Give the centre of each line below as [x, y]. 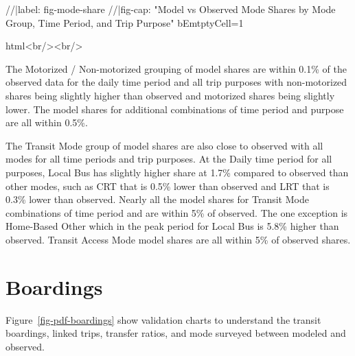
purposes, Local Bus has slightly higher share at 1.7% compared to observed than [177, 172]
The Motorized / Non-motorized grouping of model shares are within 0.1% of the [176, 68]
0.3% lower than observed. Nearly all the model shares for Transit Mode [157, 199]
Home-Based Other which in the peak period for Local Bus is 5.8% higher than [172, 226]
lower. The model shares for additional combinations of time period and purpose [175, 109]
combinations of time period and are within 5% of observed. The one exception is [177, 212]
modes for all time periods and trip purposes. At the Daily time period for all [169, 159]
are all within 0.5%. [47, 122]
